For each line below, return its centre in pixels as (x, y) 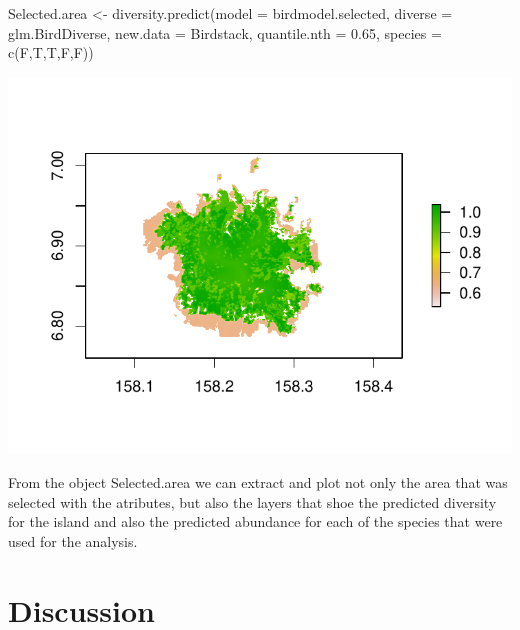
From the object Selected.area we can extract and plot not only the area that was (258, 482)
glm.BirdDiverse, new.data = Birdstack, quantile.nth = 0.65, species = (225, 32)
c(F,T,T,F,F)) (51, 52)
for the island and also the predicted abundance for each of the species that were (255, 521)
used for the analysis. (73, 540)
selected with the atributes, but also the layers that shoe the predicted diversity (252, 501)
